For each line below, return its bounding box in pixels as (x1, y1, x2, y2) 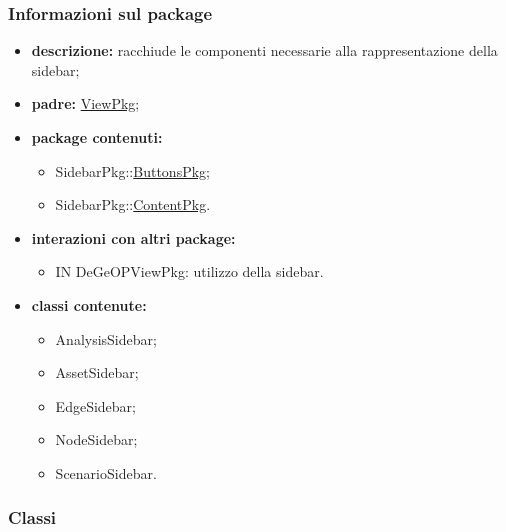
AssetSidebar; (55, 362, 139, 383)
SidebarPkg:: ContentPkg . (55, 194, 211, 215)
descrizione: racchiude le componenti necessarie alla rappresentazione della (31, 40, 498, 61)
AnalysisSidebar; (55, 328, 157, 349)
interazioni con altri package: (31, 227, 236, 248)
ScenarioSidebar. (55, 462, 157, 483)
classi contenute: (31, 294, 147, 315)
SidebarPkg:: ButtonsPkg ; (55, 160, 210, 181)
